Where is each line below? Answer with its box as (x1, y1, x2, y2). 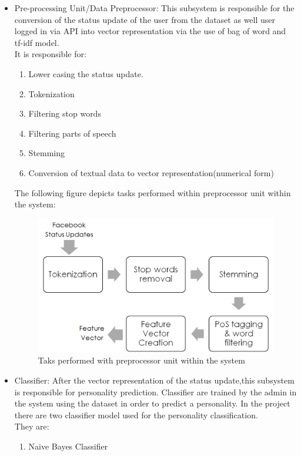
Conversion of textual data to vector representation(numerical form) (28, 166, 274, 179)
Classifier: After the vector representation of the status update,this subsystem (14, 374, 295, 386)
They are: (14, 420, 49, 432)
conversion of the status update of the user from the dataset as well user (14, 13, 276, 25)
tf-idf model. (14, 36, 59, 48)
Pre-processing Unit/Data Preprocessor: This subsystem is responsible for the (14, 2, 295, 14)
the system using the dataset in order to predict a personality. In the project (14, 397, 290, 409)
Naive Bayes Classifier (28, 440, 108, 452)
